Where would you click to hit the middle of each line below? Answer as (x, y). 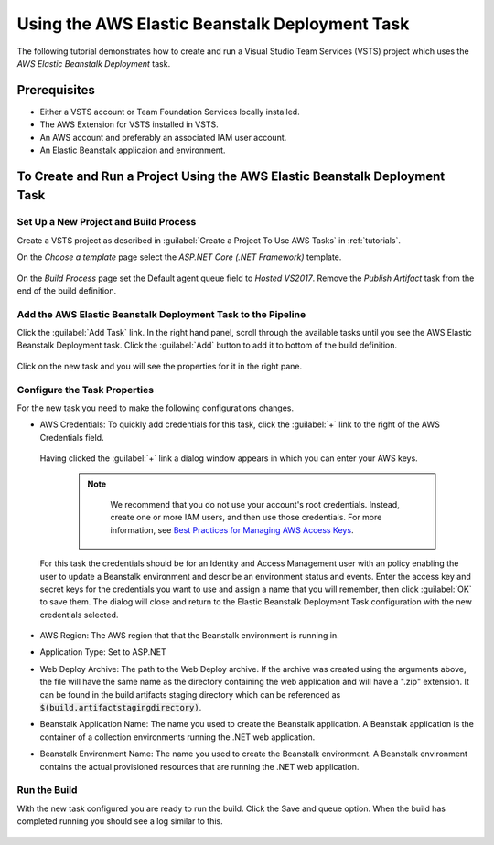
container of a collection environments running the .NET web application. (177, 737)
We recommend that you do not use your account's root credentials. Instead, (255, 504)
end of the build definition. (67, 290)
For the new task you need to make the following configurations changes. (156, 408)
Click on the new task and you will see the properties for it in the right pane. (160, 366)
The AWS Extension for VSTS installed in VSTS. (129, 124)
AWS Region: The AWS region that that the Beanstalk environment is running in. (189, 636)
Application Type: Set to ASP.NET (103, 652)
